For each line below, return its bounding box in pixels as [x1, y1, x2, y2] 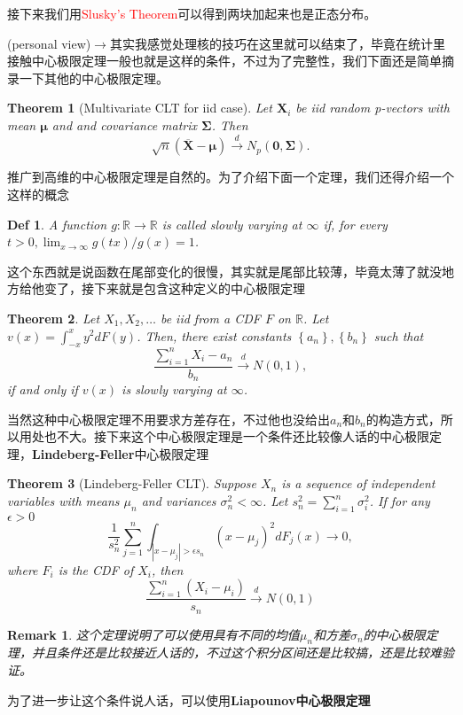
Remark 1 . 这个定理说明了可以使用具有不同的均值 [7, 625, 300, 643]
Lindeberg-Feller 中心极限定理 [32, 444, 209, 462]
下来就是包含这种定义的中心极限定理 [93, 279, 305, 298]
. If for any [369, 492, 430, 510]
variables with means [7, 492, 120, 510]
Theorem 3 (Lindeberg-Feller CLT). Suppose [7, 474, 256, 493]
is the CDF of [58, 560, 134, 579]
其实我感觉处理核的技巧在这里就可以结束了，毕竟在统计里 [109, 34, 445, 52]
